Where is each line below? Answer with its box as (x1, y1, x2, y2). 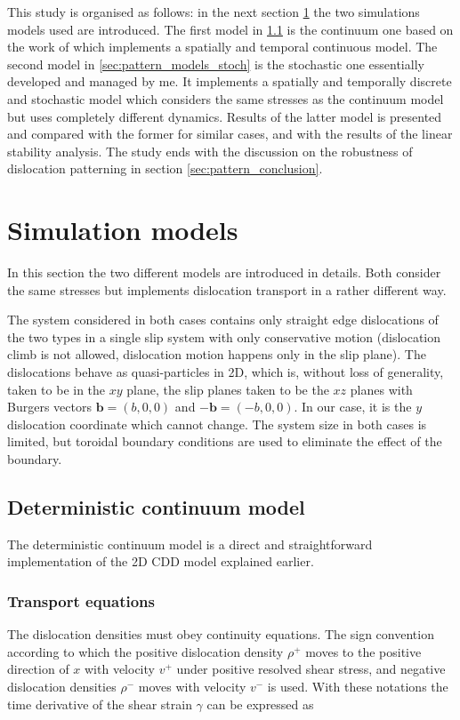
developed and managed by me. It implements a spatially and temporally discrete (7, 72, 452, 91)
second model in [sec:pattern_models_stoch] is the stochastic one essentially (7, 54, 424, 73)
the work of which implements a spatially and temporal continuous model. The (7, 37, 438, 56)
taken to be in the (7, 380, 106, 398)
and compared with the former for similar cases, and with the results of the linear (7, 124, 453, 143)
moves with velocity (138, 676, 246, 695)
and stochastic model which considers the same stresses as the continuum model (7, 89, 444, 108)
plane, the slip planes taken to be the (126, 380, 329, 398)
